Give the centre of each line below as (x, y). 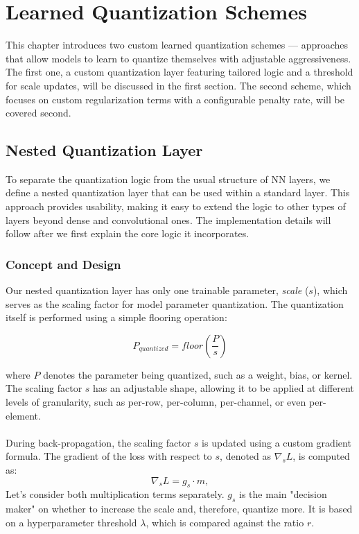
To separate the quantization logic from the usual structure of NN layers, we (168, 179)
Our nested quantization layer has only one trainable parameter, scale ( (157, 290)
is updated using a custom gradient (277, 442)
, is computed (321, 456)
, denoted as (246, 456)
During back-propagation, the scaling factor (98, 442)
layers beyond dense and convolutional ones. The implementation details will (168, 219)
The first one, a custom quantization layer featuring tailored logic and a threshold (179, 72)
